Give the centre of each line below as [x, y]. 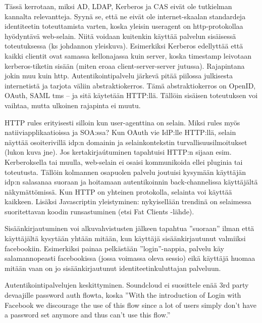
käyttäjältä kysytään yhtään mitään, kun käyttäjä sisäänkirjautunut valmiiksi [125, 238]
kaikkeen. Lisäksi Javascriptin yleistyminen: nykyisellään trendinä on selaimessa [128, 201]
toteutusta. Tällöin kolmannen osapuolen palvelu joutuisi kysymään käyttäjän [125, 172]
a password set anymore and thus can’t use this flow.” [88, 315]
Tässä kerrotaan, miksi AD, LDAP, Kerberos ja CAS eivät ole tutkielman [118, 6]
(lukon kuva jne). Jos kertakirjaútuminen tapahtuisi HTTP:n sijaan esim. [118, 152]
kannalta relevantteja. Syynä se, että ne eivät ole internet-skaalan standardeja [125, 16]
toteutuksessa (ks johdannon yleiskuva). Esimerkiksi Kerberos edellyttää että [124, 46]
